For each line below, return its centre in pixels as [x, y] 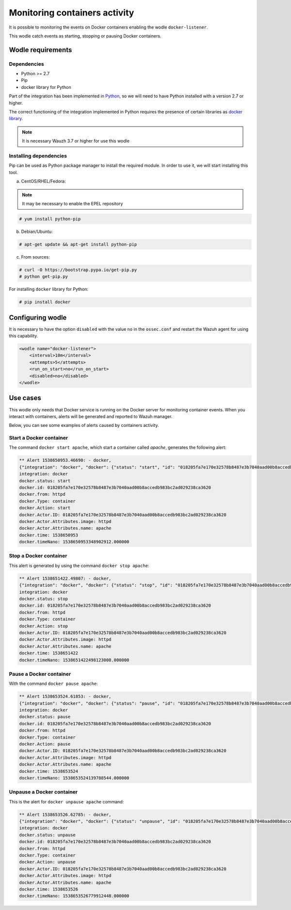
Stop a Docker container [38, 556]
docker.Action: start [45, 508]
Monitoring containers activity [72, 13]
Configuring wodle [38, 317]
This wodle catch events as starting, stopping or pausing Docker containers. [85, 36]
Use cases [25, 398]
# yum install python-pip [50, 219]
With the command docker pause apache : [53, 683]
